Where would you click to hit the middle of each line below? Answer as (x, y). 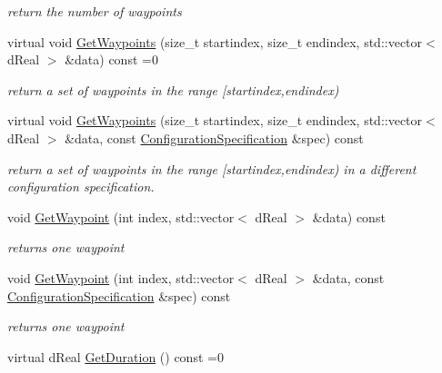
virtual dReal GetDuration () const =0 (116, 356)
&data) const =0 (111, 59)
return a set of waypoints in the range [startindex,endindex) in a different (212, 168)
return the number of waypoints (95, 11)
